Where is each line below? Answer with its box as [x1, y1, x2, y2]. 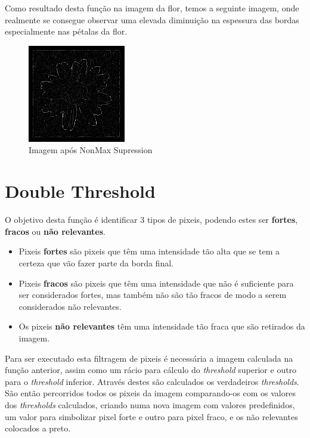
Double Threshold [5, 179, 156, 203]
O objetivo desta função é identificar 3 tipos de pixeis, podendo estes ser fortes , [5, 213, 298, 226]
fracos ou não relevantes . [5, 225, 106, 237]
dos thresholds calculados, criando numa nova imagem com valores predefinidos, [5, 398, 295, 411]
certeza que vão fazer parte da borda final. [18, 256, 173, 269]
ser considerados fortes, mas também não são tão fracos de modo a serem [18, 288, 287, 301]
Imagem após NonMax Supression [29, 144, 153, 156]
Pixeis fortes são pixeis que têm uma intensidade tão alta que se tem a [18, 245, 280, 257]
